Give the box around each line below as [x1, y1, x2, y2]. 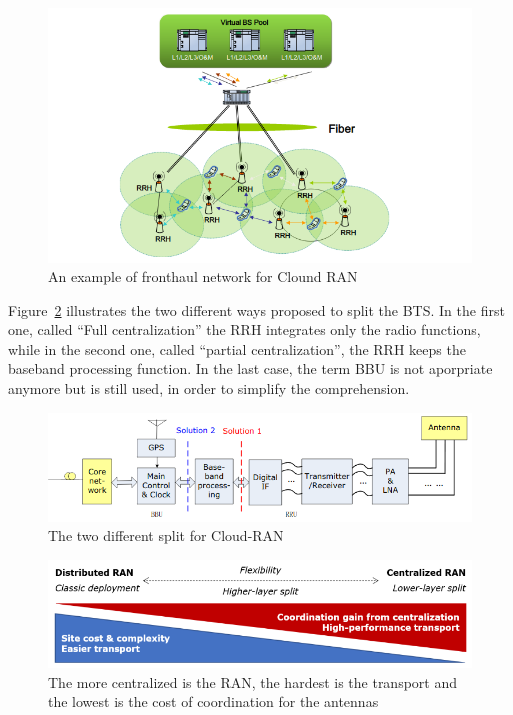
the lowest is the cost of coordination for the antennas [48, 691, 379, 712]
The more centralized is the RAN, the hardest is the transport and [48, 671, 458, 692]
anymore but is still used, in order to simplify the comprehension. [8, 378, 410, 399]
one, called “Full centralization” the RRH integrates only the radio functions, [8, 319, 481, 340]
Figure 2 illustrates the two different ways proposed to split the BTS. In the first [8, 299, 505, 320]
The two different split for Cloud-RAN [48, 525, 284, 546]
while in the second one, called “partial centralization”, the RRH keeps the [8, 338, 466, 359]
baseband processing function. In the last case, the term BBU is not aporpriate [8, 358, 493, 379]
